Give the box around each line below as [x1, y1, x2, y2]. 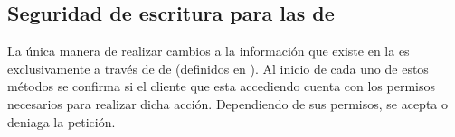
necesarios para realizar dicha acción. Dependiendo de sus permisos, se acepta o [7, 94, 448, 113]
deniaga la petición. [7, 112, 116, 131]
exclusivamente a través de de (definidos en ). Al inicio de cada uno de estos [7, 59, 429, 78]
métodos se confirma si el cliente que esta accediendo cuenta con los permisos [7, 77, 436, 96]
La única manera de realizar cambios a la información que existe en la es [7, 41, 410, 60]
